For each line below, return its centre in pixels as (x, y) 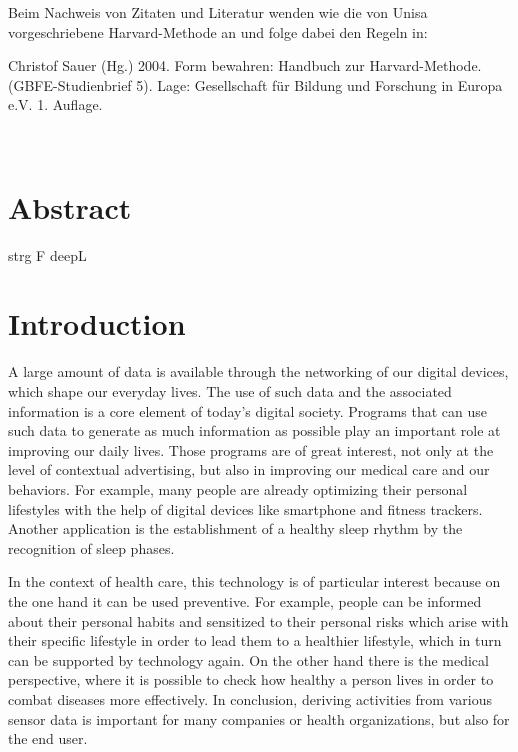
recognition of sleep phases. (91, 547)
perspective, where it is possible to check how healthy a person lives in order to (251, 679)
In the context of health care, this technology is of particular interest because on (254, 581)
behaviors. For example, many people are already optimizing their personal (238, 488)
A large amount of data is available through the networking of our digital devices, (258, 371)
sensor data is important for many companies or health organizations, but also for (259, 718)
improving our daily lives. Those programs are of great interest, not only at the (251, 449)
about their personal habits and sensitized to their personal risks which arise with (258, 620)
